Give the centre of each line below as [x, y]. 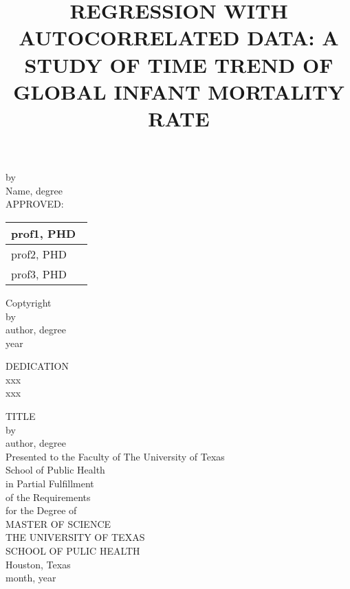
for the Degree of [41, 510]
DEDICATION [37, 366]
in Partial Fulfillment [50, 484]
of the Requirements [48, 497]
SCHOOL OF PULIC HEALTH [73, 551]
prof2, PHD [39, 254]
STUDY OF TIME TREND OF [179, 64]
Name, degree [34, 190]
